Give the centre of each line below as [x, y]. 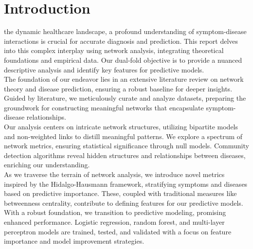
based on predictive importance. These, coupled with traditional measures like [120, 193]
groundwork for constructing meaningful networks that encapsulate [104, 107]
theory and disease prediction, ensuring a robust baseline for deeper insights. [118, 88]
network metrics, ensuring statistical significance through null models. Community [126, 146]
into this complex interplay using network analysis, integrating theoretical [114, 50]
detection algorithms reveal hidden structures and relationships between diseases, [125, 155]
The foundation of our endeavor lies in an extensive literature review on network [124, 79]
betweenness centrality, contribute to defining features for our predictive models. [124, 203]
